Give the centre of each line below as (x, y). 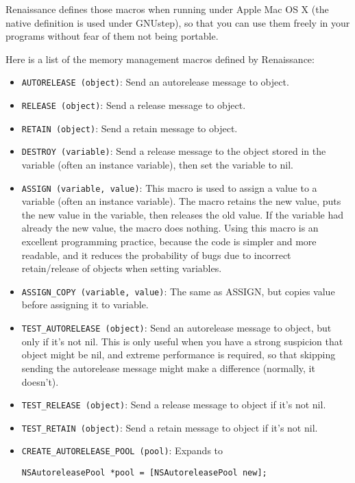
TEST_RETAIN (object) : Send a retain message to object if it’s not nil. (170, 427)
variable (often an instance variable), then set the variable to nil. (157, 164)
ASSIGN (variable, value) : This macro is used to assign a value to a (169, 187)
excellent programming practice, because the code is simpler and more (169, 241)
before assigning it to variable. (85, 305)
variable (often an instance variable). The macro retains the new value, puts (181, 201)
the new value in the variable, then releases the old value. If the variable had (183, 214)
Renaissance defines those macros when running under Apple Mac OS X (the (167, 9)
